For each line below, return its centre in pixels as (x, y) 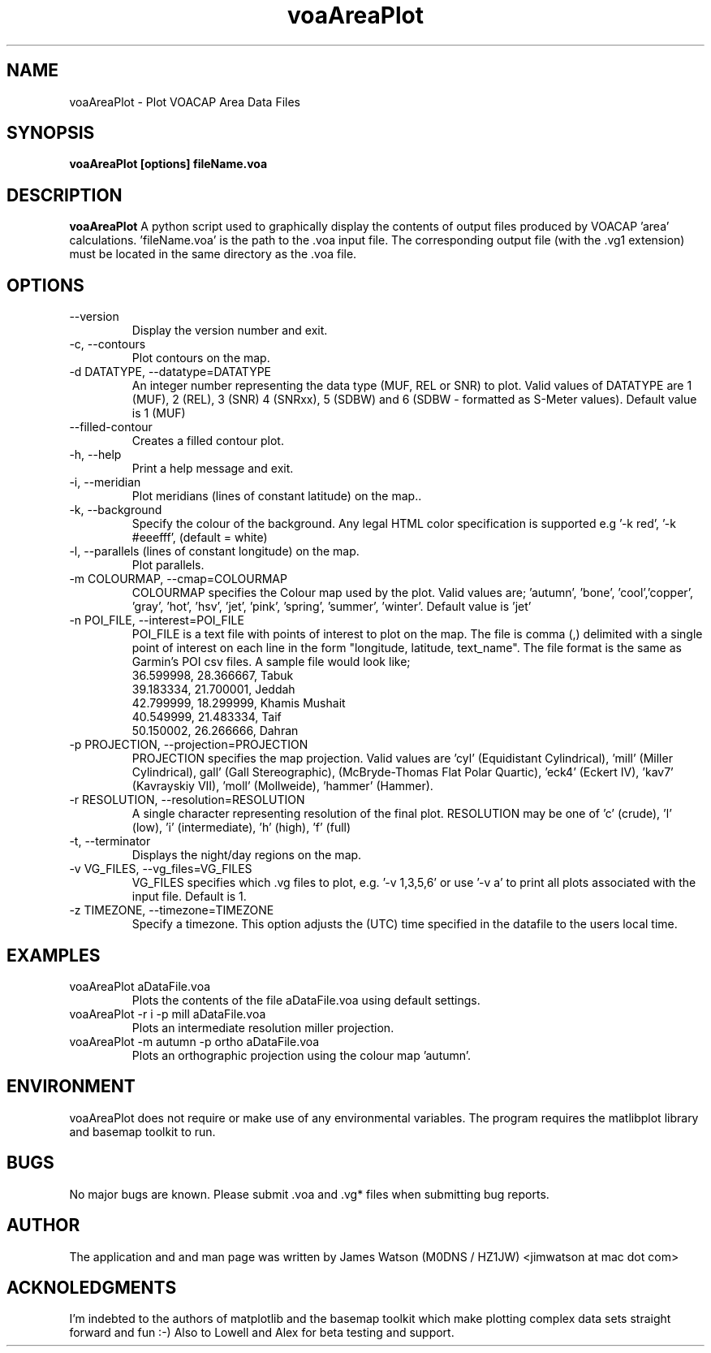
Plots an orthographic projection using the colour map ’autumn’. (302, 1055)
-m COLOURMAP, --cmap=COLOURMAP (178, 579)
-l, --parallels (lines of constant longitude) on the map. (214, 551)
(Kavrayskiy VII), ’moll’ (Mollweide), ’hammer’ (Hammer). (282, 786)
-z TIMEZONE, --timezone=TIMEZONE (172, 910)
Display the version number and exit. (230, 331)
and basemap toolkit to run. (142, 1131)
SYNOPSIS (51, 133)
